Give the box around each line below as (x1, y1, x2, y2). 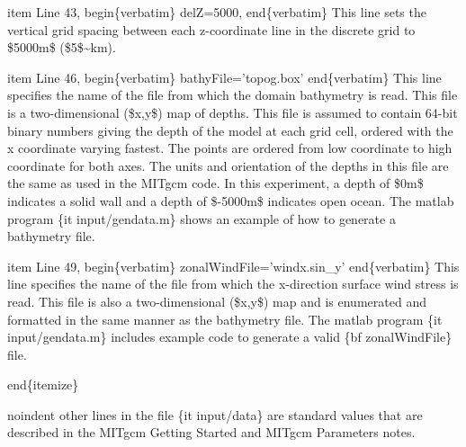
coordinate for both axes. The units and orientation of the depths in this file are (7, 156, 449, 174)
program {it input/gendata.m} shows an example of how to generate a (7, 209, 396, 228)
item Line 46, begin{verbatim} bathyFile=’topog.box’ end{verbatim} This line (7, 67, 442, 86)
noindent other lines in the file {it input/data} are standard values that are (7, 405, 423, 424)
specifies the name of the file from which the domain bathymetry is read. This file (7, 85, 458, 104)
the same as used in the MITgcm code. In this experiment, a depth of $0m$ (7, 174, 424, 192)
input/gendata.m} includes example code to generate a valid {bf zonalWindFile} (7, 327, 453, 346)
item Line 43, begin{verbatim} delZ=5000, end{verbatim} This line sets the (7, 3, 426, 21)
